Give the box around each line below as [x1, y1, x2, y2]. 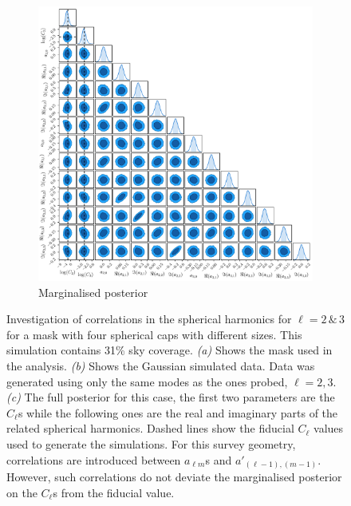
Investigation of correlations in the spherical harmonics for [6, 310, 292, 327]
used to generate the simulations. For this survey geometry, [6, 435, 296, 452]
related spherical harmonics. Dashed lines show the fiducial [6, 420, 294, 437]
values [314, 420, 344, 437]
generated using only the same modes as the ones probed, [6, 373, 288, 389]
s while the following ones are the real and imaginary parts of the [18, 404, 338, 421]
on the [6, 484, 37, 500]
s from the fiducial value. [53, 484, 175, 500]
